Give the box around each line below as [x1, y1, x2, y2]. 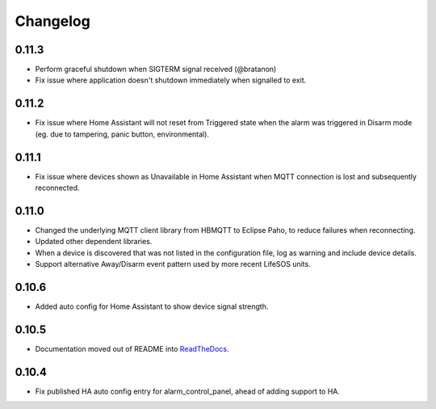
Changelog [15, 12, 90, 30]
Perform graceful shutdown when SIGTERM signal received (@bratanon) [35, 65, 277, 74]
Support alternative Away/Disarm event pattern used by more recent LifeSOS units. [35, 259, 311, 269]
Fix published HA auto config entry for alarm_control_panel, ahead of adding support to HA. [35, 386, 341, 396]
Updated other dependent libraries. [35, 237, 153, 247]
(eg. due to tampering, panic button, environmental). [35, 129, 210, 139]
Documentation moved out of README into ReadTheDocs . [35, 344, 229, 353]
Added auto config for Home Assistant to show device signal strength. [35, 301, 269, 311]
